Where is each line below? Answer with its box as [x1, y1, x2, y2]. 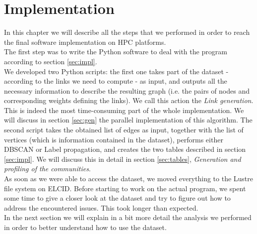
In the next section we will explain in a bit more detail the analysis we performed [4, 212, 252, 223]
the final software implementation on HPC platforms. [4, 36, 166, 47]
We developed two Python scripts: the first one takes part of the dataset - [4, 66, 229, 76]
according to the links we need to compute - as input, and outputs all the [4, 76, 227, 86]
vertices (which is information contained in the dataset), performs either [4, 134, 223, 144]
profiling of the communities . [4, 163, 91, 174]
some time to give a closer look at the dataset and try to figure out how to [4, 193, 231, 203]
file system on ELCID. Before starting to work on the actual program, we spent [4, 183, 246, 193]
